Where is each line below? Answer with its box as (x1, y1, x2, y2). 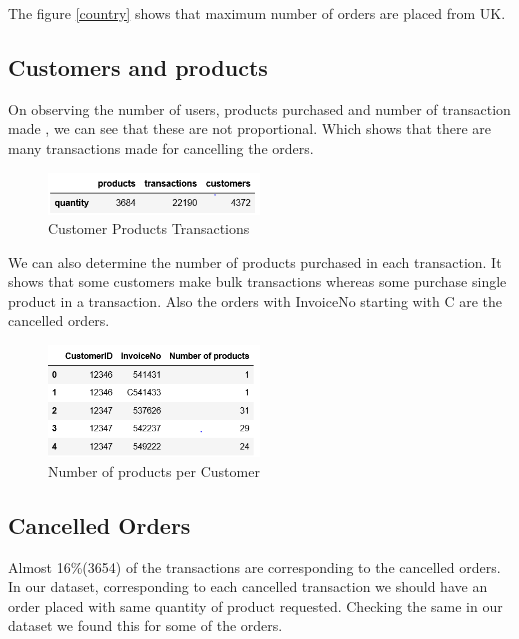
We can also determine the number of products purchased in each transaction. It (8, 251, 502, 272)
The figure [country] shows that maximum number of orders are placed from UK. (8, 3, 506, 23)
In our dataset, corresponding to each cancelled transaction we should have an (8, 576, 488, 597)
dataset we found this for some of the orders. (8, 615, 283, 636)
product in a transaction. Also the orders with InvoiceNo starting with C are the (8, 290, 503, 311)
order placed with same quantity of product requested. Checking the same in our (8, 595, 503, 616)
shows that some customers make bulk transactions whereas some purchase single (8, 271, 507, 292)
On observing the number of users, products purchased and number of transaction (8, 98, 511, 119)
